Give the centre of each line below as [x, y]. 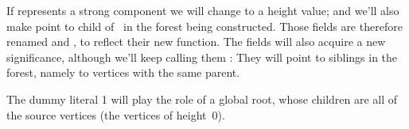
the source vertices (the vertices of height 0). [116, 114]
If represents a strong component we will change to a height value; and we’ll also [203, 10]
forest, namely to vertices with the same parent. [123, 72]
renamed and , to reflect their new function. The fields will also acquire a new [196, 42]
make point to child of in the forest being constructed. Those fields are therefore [204, 26]
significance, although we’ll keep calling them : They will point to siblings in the [202, 57]
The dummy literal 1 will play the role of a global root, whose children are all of [202, 99]
